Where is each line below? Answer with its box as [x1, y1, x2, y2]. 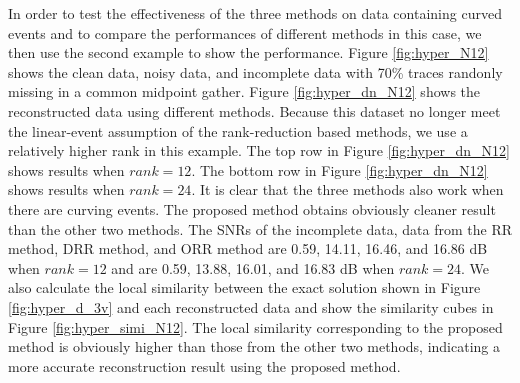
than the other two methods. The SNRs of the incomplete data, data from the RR [8, 218, 513, 239]
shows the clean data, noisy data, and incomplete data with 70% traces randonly [8, 61, 503, 82]
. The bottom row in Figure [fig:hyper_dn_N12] [191, 159, 488, 180]
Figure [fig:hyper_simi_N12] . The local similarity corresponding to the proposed [8, 316, 503, 337]
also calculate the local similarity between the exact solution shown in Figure [8, 277, 481, 298]
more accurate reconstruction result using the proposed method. [8, 355, 401, 376]
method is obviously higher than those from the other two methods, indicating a [8, 336, 501, 357]
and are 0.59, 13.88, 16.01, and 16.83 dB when [111, 257, 395, 278]
